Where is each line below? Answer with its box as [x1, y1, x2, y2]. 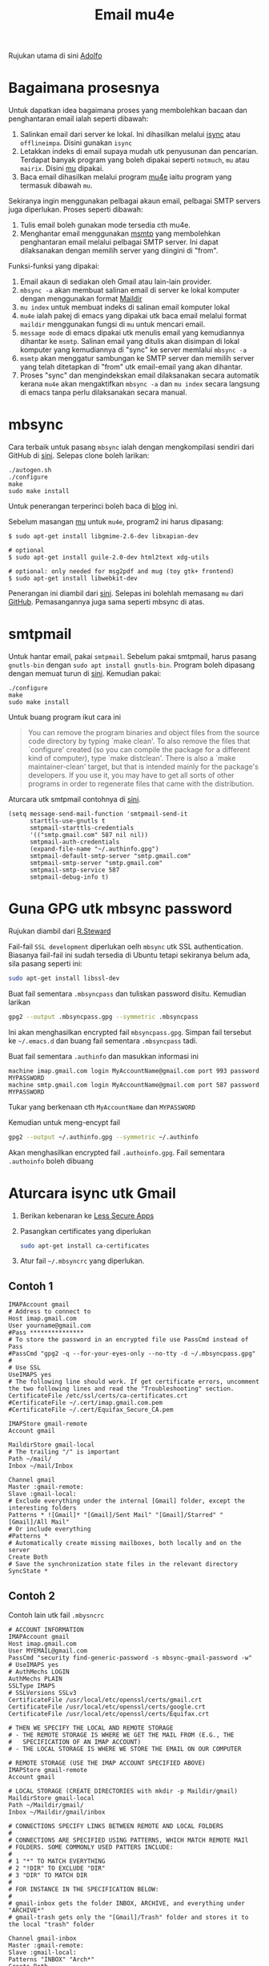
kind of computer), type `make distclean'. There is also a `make [27, 754, 236, 763]
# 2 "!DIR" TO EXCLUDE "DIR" [8, 1864, 106, 1872]
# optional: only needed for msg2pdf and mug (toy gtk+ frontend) [8, 568, 235, 576]
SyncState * [8, 1568, 48, 1576]
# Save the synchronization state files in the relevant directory [8, 1560, 239, 1568]
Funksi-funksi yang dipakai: [8, 261, 100, 271]
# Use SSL [8, 1364, 42, 1372]
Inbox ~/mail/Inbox [8, 1462, 74, 1470]
